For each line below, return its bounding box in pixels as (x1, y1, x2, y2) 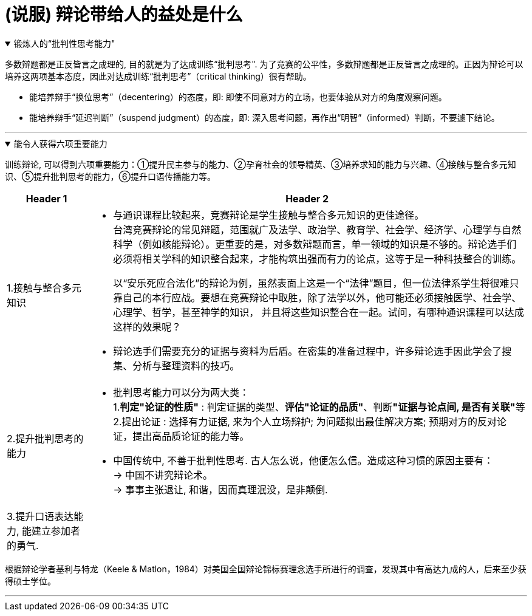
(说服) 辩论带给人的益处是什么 (5, 4, 243, 25)
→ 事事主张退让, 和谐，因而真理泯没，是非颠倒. (113, 483, 328, 496)
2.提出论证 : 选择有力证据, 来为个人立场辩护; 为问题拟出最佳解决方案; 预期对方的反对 (113, 415, 497, 428)
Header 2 (285, 192, 329, 205)
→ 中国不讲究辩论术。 (113, 468, 213, 481)
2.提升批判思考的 (7, 432, 84, 445)
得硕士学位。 (5, 575, 56, 586)
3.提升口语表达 (7, 510, 74, 522)
